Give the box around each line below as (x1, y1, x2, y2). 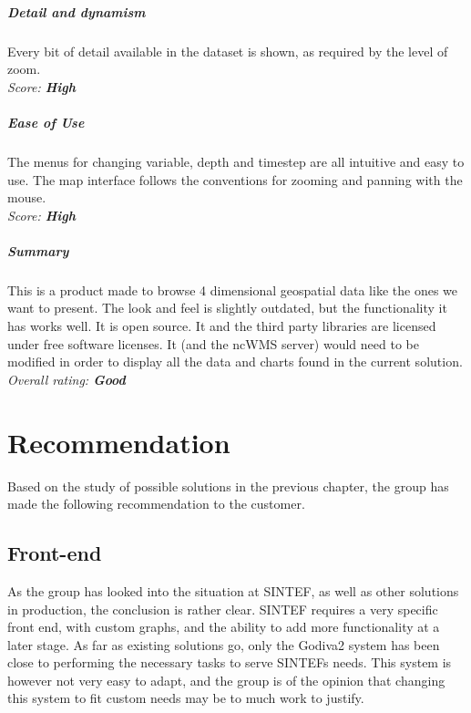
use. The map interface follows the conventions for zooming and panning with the (7, 170, 463, 189)
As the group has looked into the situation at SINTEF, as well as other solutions (7, 581, 459, 600)
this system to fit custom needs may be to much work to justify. (7, 688, 364, 708)
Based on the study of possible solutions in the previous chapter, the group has (7, 476, 449, 495)
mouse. (7, 188, 46, 207)
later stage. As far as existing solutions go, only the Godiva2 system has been (7, 635, 440, 654)
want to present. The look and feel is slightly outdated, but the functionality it (7, 298, 447, 317)
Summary (7, 241, 69, 260)
